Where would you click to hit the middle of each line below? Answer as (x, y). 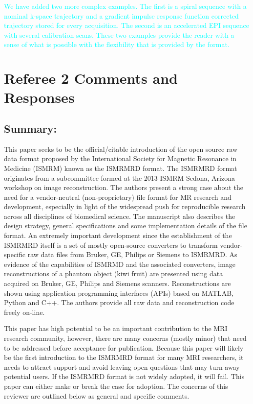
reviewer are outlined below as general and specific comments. (97, 395)
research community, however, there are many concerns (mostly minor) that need (125, 338)
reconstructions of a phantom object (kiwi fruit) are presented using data (114, 273)
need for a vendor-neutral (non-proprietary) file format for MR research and (118, 197)
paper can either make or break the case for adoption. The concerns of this (116, 386)
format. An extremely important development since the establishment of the (118, 235)
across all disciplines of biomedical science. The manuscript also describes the (120, 216)
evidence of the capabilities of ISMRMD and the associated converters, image (120, 264)
